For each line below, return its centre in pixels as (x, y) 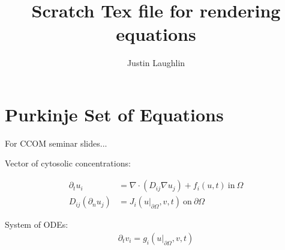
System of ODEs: (37, 224)
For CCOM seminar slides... (56, 143)
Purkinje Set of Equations (114, 114)
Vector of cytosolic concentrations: (68, 163)
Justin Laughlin (156, 63)
